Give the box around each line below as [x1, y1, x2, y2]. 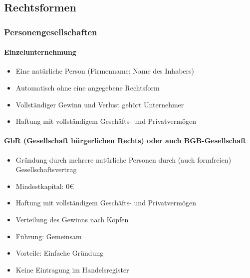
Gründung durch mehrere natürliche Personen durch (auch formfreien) [15, 154, 232, 165]
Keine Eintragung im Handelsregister [15, 264, 129, 275]
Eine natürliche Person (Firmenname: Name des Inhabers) [15, 66, 194, 76]
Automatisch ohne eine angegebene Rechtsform [15, 83, 160, 93]
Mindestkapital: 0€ [15, 181, 74, 191]
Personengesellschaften [4, 25, 97, 38]
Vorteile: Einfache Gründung [15, 248, 104, 258]
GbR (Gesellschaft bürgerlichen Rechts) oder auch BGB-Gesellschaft [4, 135, 247, 146]
